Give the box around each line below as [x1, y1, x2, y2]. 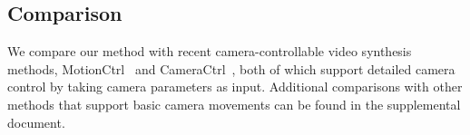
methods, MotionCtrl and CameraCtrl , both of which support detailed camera [7, 59, 455, 78]
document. [7, 112, 65, 131]
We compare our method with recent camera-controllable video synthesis [7, 42, 412, 61]
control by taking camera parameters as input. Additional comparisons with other [7, 77, 463, 96]
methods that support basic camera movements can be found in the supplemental [7, 94, 461, 113]
